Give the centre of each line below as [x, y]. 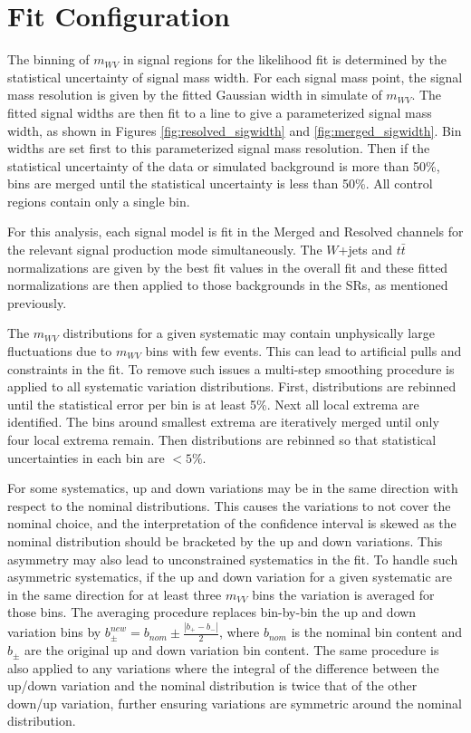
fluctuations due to [60, 351]
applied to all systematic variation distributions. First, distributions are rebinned [232, 386]
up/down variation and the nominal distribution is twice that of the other [212, 685]
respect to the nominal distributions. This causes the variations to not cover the [229, 505]
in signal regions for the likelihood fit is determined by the [285, 59]
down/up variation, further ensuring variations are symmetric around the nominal [235, 703]
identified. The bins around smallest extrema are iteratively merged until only [223, 422]
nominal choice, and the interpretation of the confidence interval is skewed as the [232, 523]
